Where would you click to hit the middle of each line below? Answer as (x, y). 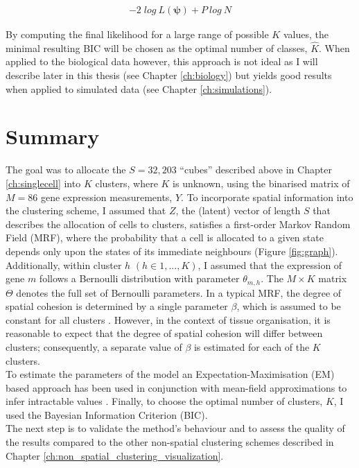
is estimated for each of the (252, 346)
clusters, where (126, 183)
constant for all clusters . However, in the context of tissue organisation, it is (168, 319)
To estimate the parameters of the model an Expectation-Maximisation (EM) (170, 374)
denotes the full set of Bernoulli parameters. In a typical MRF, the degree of (179, 292)
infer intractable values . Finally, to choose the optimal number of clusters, (164, 401)
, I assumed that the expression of (270, 265)
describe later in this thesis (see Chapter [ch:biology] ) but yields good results (169, 75)
